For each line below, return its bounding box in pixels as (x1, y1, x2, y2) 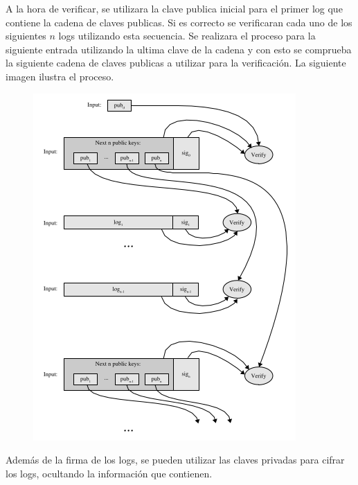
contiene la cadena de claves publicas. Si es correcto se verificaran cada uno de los (6, 15, 352, 29)
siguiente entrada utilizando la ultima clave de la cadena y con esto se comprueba (6, 42, 352, 56)
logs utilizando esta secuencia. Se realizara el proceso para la (58, 28, 316, 43)
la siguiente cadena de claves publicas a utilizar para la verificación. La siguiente (6, 55, 346, 70)
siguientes (6, 28, 46, 43)
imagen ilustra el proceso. (6, 69, 114, 83)
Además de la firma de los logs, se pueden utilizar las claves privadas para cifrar (6, 452, 345, 467)
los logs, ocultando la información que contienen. (6, 466, 213, 480)
